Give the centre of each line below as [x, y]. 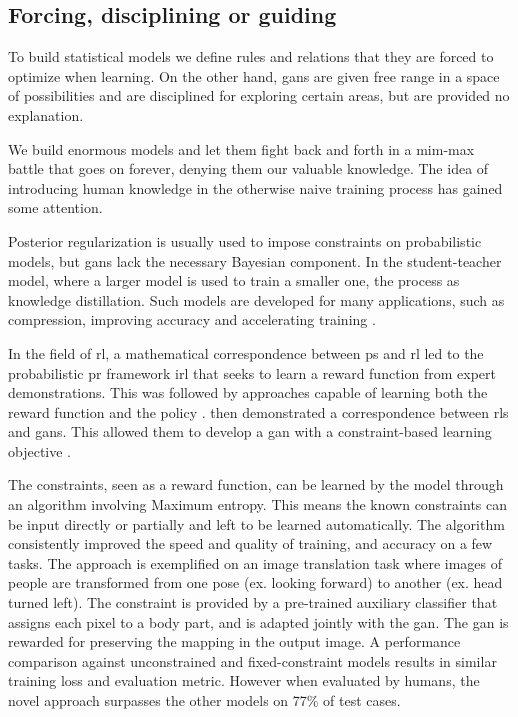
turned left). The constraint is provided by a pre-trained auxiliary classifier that [253, 602]
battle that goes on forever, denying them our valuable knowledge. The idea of [248, 168]
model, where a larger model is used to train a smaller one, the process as [234, 280]
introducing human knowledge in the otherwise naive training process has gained [255, 187]
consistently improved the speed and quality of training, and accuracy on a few [250, 543]
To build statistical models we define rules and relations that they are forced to [251, 56]
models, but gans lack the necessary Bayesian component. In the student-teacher [255, 260]
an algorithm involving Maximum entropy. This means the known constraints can [257, 504]
